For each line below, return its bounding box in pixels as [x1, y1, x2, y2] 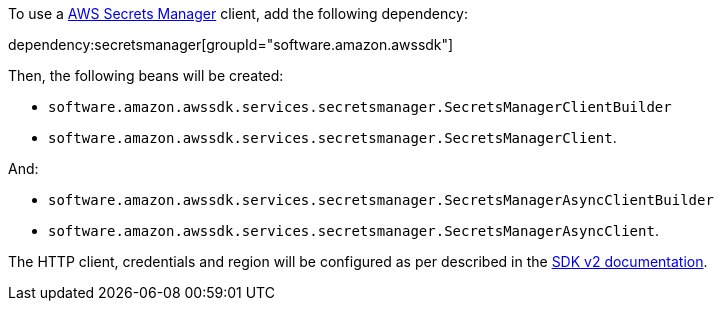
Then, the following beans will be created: [8, 67, 284, 84]
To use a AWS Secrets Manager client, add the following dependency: [8, 5, 468, 22]
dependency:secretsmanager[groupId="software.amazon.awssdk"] [8, 36, 454, 53]
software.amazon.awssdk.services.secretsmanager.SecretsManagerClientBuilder [48, 99, 672, 115]
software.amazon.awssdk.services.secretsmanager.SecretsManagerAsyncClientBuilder [48, 192, 714, 208]
